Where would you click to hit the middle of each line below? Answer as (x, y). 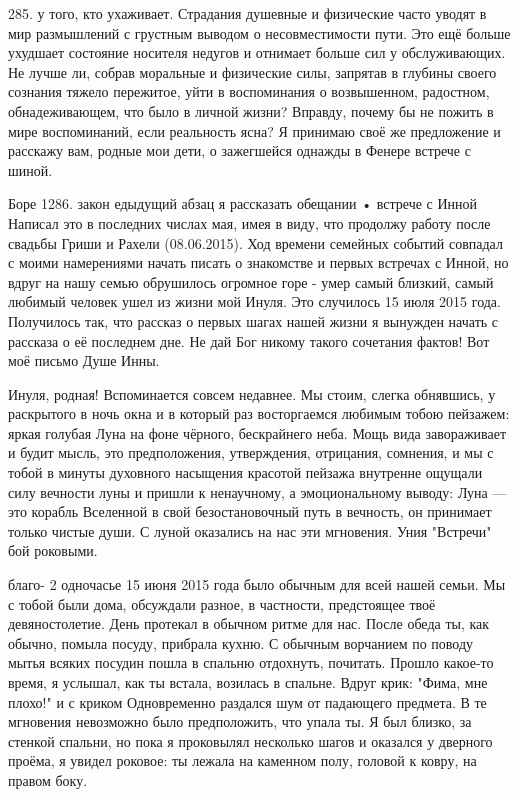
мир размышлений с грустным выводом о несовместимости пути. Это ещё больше (259, 32)
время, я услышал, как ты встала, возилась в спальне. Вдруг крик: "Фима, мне (248, 682)
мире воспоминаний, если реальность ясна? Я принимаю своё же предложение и (254, 130)
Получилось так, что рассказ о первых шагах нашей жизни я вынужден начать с (253, 320)
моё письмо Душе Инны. (84, 360)
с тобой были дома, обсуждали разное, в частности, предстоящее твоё (222, 603)
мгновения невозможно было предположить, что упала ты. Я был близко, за (240, 721)
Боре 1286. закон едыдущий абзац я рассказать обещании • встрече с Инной (243, 203)
